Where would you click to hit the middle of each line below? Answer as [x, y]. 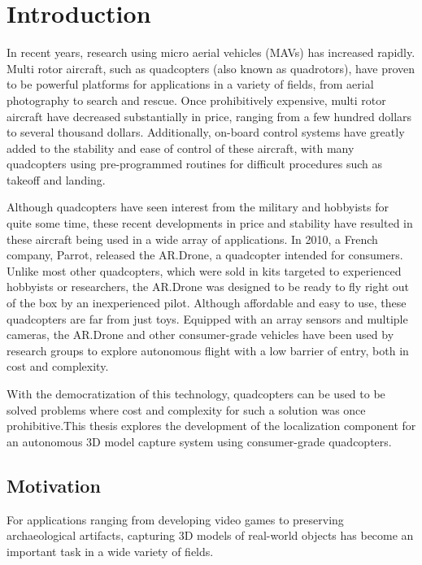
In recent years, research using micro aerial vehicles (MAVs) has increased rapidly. [211, 52]
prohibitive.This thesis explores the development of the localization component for [211, 426]
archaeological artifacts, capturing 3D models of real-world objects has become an [210, 535]
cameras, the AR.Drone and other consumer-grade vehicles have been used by [200, 335]
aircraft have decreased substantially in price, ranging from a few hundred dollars [209, 116]
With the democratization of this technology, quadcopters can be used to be [196, 393]
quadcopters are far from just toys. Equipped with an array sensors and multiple [207, 318]
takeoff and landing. [56, 179]
